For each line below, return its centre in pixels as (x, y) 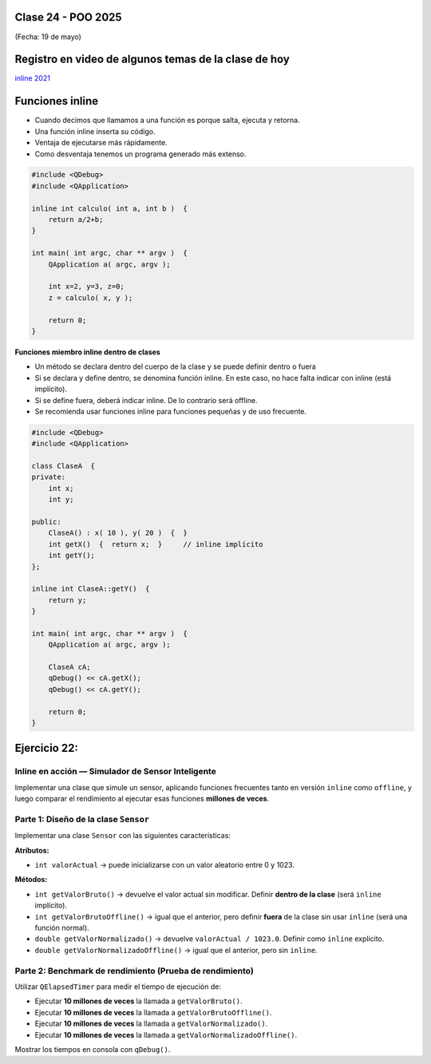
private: (49, 477)
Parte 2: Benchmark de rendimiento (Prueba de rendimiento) (134, 971)
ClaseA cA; (69, 667)
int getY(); (72, 556)
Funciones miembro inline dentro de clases (88, 352)
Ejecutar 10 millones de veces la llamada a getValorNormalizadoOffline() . (166, 1034)
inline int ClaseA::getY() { (91, 589)
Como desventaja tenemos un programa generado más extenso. (140, 154)
